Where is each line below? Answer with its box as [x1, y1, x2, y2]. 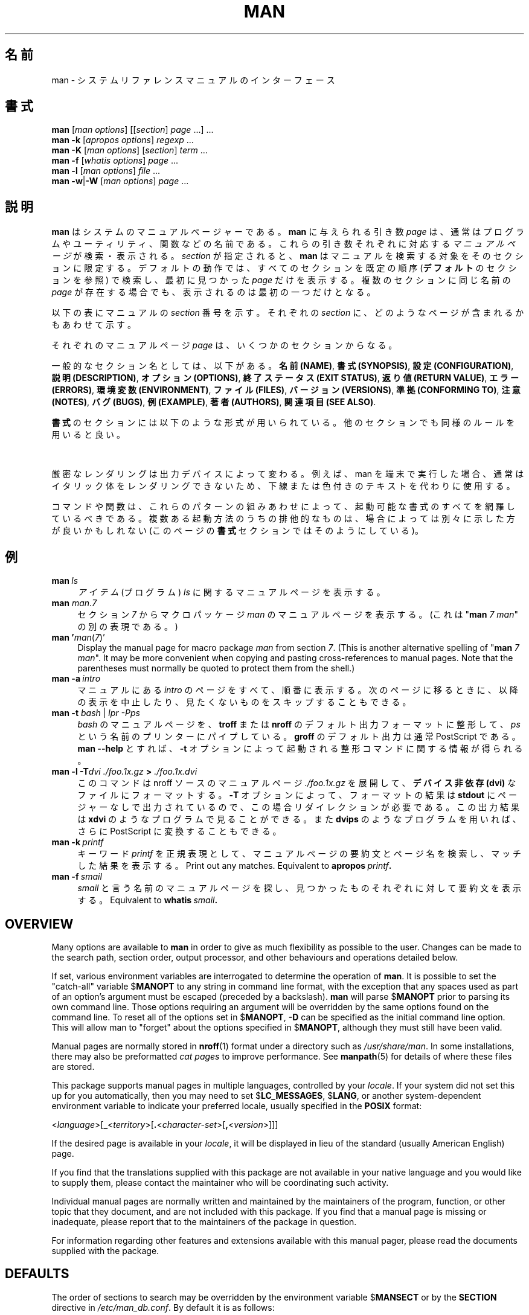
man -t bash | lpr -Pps [51, 708, 140, 718]
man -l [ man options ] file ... [51, 165, 160, 176]
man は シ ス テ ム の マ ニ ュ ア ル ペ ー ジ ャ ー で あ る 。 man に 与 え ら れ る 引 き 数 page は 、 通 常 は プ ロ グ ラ [51, 226, 524, 237]
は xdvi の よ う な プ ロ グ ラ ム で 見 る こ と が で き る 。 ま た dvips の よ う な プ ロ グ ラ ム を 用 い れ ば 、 [77, 814, 521, 825]
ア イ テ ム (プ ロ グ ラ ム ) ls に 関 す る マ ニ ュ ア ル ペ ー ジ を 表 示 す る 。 [77, 587, 385, 598]
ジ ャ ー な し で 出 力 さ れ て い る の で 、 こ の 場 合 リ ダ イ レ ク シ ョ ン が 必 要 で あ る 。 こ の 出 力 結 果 [77, 802, 519, 813]
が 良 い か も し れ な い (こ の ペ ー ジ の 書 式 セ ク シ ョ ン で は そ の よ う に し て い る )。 [51, 525, 423, 536]
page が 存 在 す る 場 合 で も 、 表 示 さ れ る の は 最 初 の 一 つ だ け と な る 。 [51, 287, 376, 298]
